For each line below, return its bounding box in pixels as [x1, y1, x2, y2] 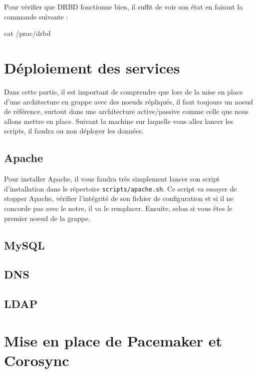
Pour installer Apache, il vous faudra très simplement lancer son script [4, 173, 220, 184]
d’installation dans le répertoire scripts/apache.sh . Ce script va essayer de [4, 183, 237, 193]
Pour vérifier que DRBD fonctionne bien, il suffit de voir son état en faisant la [4, 1, 243, 11]
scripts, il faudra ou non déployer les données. [4, 125, 144, 136]
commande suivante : [4, 11, 68, 21]
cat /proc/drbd [4, 28, 51, 38]
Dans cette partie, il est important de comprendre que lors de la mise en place [4, 86, 243, 96]
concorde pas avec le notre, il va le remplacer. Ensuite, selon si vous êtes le [4, 202, 233, 213]
